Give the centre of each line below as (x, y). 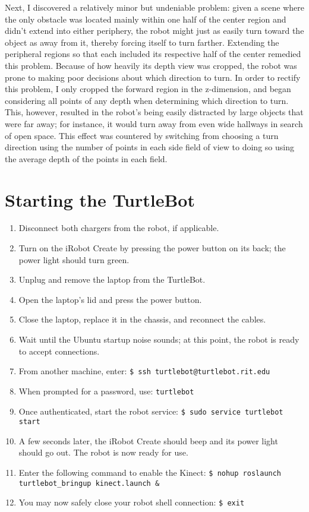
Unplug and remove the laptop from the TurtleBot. (112, 279)
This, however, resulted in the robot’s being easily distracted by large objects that (154, 112)
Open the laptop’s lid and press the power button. (110, 299)
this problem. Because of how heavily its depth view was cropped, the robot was (151, 65)
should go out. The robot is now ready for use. (103, 452)
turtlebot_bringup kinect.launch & (89, 483)
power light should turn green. (74, 259)
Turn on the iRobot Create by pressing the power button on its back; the (152, 248)
